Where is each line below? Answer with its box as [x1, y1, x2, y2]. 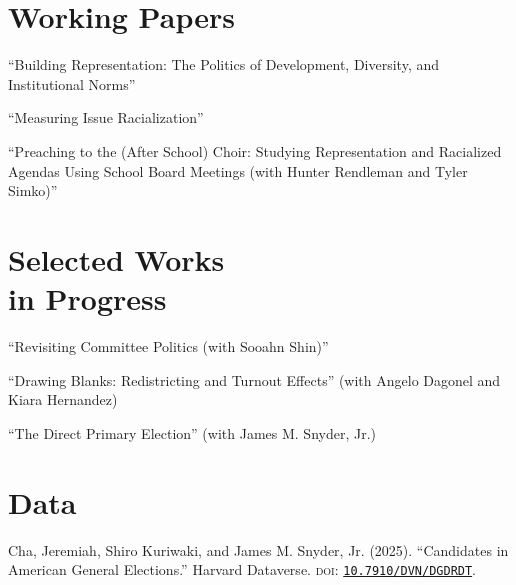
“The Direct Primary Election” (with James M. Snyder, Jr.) [8, 422, 376, 443]
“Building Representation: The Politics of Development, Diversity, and [8, 54, 440, 75]
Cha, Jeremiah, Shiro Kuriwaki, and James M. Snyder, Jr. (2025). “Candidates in [8, 539, 509, 560]
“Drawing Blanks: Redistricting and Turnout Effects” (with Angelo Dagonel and [8, 369, 501, 390]
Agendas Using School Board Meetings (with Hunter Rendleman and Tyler [8, 160, 468, 181]
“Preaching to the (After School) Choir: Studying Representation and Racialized [8, 140, 502, 161]
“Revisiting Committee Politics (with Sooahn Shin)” [8, 336, 329, 356]
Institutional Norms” [8, 73, 136, 94]
